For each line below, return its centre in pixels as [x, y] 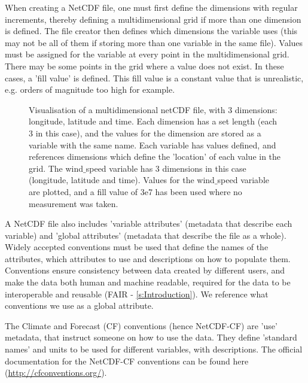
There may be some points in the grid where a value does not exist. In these [144, 66]
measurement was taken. [74, 203]
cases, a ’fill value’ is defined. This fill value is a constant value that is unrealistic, [154, 77]
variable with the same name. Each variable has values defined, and [153, 145]
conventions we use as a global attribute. [79, 306]
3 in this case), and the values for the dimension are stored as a [145, 133]
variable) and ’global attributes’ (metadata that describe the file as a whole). [146, 235]
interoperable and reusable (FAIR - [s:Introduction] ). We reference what [137, 294]
